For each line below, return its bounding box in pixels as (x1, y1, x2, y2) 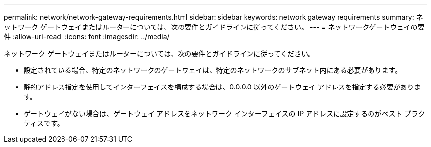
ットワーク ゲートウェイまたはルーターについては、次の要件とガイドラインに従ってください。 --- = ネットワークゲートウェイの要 (4, 23, 425, 31)
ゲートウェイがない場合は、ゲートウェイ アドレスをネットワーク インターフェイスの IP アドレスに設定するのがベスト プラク (24, 109, 425, 118)
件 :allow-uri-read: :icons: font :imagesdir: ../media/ (4, 32, 170, 41)
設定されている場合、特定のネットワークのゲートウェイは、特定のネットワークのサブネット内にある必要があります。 (24, 66, 402, 74)
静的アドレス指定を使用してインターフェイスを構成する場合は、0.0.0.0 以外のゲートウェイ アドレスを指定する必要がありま (24, 83, 421, 91)
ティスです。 (24, 119, 64, 127)
